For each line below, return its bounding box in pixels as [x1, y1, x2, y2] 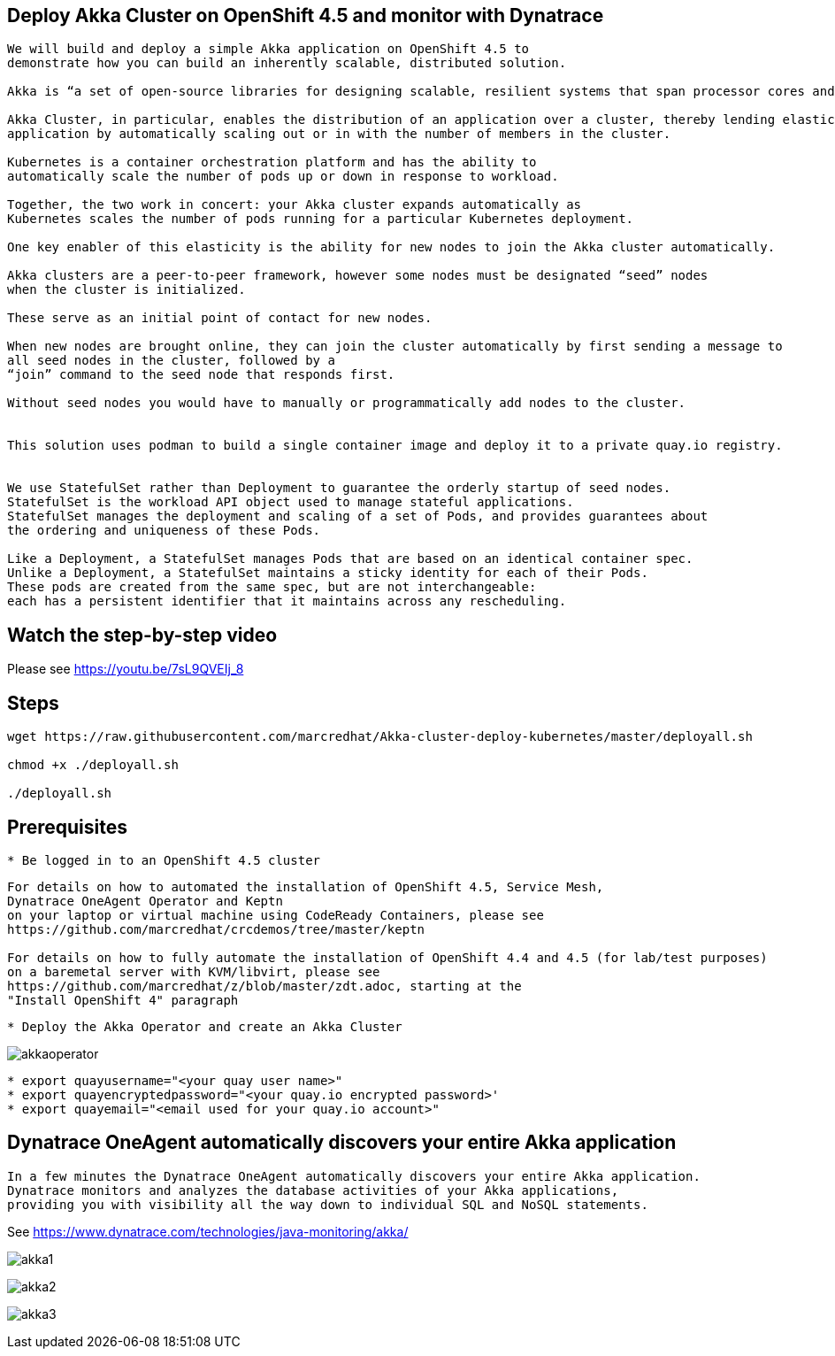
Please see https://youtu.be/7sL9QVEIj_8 [7, 661, 244, 677]
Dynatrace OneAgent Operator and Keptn [7, 893, 283, 908]
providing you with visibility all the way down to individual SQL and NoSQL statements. [7, 1197, 648, 1212]
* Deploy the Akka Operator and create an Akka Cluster [7, 1019, 402, 1034]
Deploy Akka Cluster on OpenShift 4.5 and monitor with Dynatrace [7, 4, 604, 27]
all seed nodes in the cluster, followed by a [7, 353, 335, 368]
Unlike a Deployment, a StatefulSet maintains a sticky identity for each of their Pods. [7, 566, 648, 581]
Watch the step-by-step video [7, 623, 278, 646]
